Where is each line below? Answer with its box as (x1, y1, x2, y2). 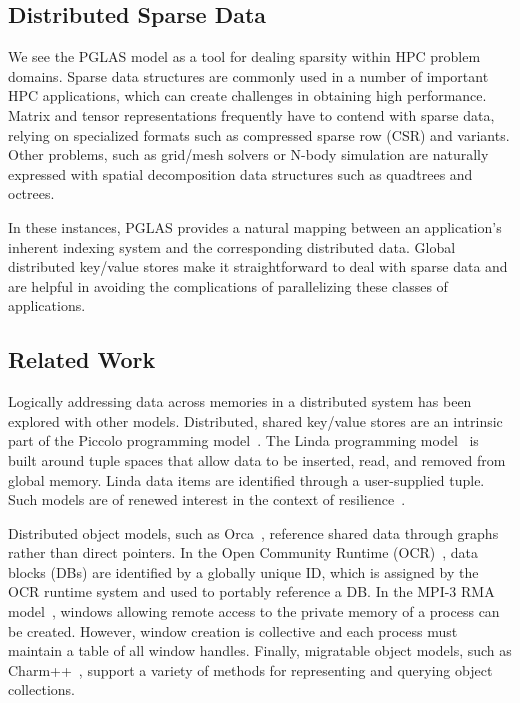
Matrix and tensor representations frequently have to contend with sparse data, (8, 104, 495, 125)
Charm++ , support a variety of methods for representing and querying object (8, 659, 493, 680)
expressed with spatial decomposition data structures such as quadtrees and (8, 163, 473, 184)
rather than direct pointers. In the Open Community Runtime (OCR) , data (8, 542, 479, 563)
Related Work (8, 344, 156, 375)
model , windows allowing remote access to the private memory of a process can (8, 601, 500, 622)
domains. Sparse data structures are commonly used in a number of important (8, 65, 489, 86)
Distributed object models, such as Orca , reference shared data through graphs (8, 522, 499, 543)
